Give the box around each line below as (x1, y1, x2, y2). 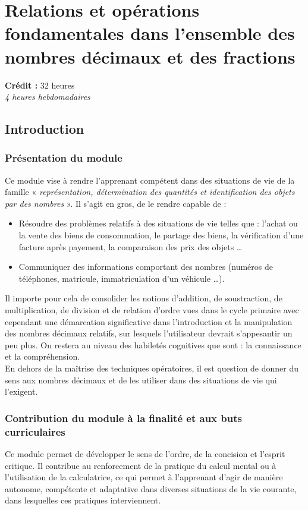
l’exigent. (5, 385, 38, 398)
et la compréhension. (5, 350, 80, 363)
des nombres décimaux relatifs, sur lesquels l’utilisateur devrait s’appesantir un (5, 327, 293, 339)
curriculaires (5, 424, 65, 439)
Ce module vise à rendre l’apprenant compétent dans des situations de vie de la (5, 174, 295, 186)
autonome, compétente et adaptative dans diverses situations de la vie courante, (5, 482, 297, 495)
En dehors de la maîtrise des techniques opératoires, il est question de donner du (5, 362, 299, 374)
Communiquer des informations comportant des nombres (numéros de (18, 260, 273, 273)
